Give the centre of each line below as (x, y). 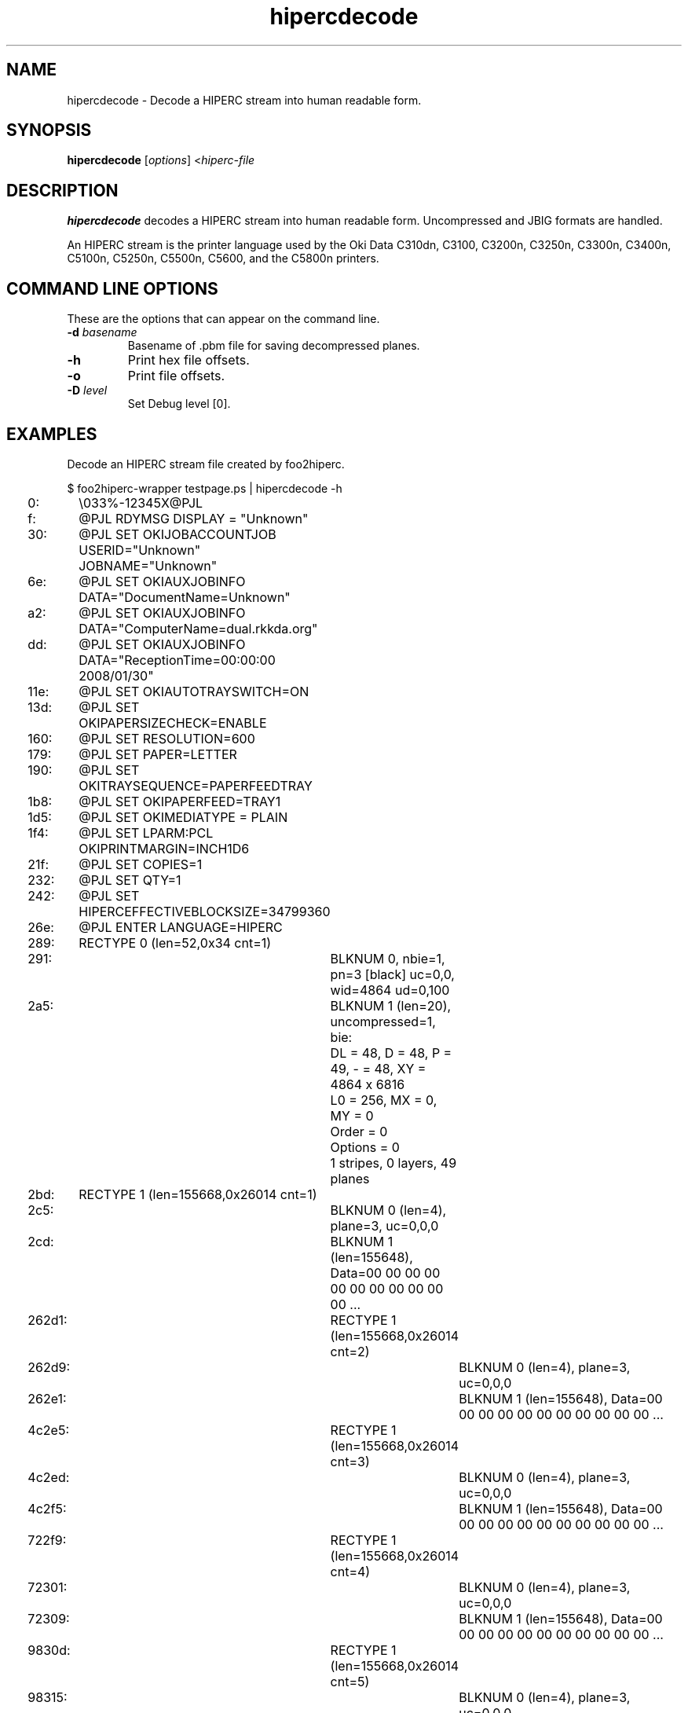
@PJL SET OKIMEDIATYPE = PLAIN (183, 817)
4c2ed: (49, 1477)
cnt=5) (350, 1681)
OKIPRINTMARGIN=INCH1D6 (164, 848)
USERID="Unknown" (140, 550)
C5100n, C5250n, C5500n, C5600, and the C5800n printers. (223, 259)
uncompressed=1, (383, 1021)
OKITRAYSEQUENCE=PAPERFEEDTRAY (196, 785)
